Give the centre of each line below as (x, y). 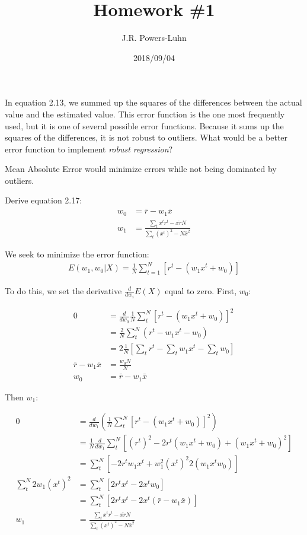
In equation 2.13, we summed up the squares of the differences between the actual (153, 102)
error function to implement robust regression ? (89, 149)
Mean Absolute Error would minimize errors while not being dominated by (141, 169)
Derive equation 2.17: (44, 200)
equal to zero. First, (201, 290)
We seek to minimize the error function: (77, 254)
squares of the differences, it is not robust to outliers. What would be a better (146, 137)
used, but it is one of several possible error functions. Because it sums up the (144, 125)
